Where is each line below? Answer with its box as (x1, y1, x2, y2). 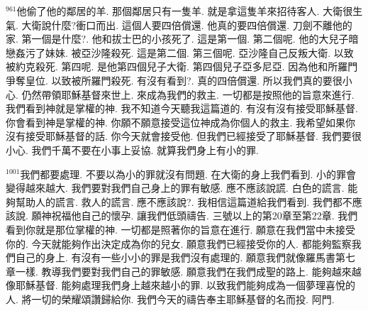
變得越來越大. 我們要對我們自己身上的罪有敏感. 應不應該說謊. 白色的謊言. (6, 180, 345, 195)
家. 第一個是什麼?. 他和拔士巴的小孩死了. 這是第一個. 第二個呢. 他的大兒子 (6, 31, 349, 46)
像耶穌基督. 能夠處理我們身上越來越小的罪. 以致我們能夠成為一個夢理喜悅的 (6, 278, 356, 293)
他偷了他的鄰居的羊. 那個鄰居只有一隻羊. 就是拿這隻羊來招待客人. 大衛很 (16, 4, 353, 18)
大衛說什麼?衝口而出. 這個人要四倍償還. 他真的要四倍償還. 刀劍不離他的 (21, 17, 352, 32)
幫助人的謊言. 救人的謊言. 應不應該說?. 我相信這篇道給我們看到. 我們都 (15, 194, 342, 209)
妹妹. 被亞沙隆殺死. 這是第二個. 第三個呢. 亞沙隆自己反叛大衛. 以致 (45, 45, 354, 60)
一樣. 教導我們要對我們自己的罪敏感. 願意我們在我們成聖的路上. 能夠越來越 (15, 263, 362, 278)
